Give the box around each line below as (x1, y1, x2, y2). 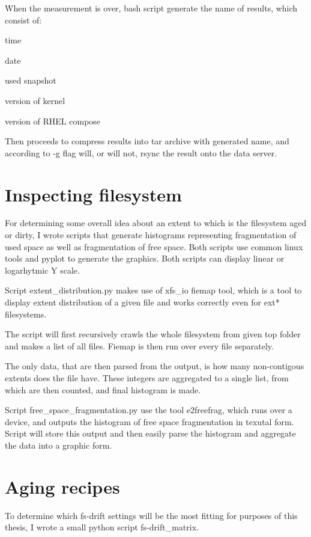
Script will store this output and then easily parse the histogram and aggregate (5, 427, 296, 440)
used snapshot (5, 74, 56, 87)
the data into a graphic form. (5, 438, 112, 451)
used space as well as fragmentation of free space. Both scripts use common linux (5, 240, 303, 253)
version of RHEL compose (5, 114, 101, 127)
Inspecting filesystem (5, 182, 182, 206)
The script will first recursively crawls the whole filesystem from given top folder (5, 328, 301, 340)
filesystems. (5, 307, 47, 320)
